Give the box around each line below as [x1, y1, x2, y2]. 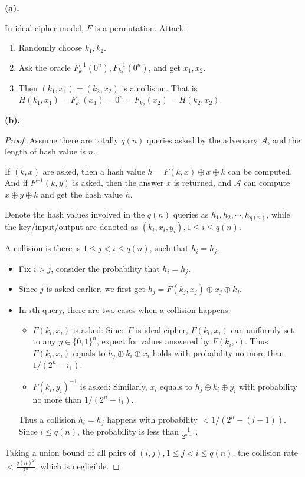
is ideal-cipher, [136, 323, 188, 335]
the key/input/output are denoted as [5, 221, 139, 233]
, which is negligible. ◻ [35, 459, 120, 472]
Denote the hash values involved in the [5, 208, 145, 220]
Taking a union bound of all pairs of [5, 446, 136, 459]
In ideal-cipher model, [5, 21, 84, 34]
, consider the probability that [51, 262, 160, 274]
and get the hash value [41, 188, 123, 200]
